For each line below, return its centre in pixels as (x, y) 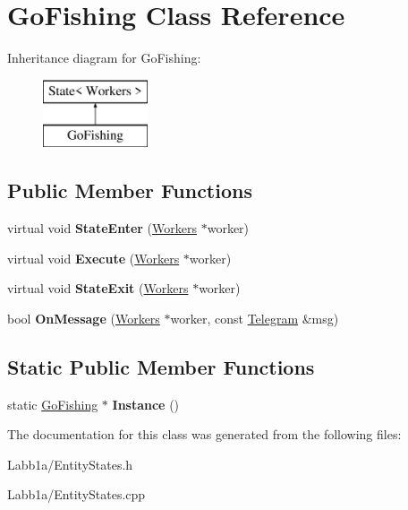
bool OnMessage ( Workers (84, 318)
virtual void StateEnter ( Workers (102, 228)
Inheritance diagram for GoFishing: (104, 58)
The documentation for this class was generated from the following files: (204, 434)
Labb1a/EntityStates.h (70, 464)
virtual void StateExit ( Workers (98, 288)
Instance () (146, 404)
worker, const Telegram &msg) (255, 318)
